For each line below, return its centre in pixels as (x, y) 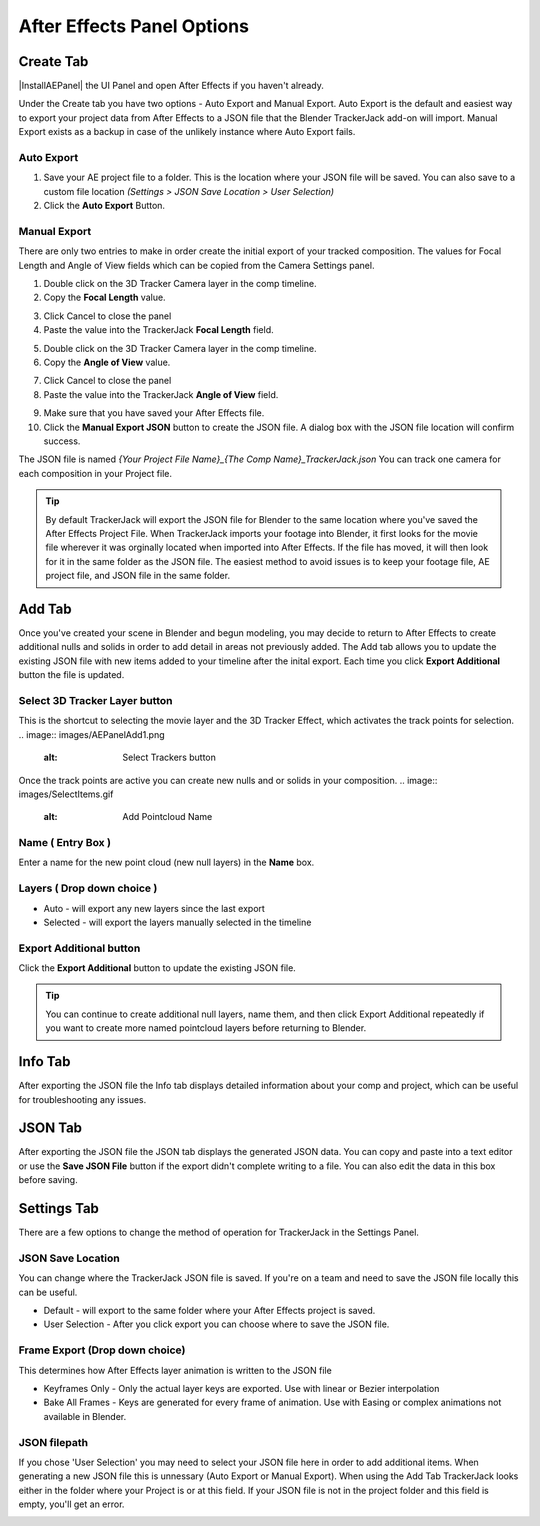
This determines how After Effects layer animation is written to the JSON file (175, 1370)
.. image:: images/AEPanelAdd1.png (91, 734)
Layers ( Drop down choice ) (88, 888)
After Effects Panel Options (134, 26)
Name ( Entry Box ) (65, 843)
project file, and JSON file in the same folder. (137, 576)
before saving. (48, 1180)
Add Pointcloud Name (167, 817)
